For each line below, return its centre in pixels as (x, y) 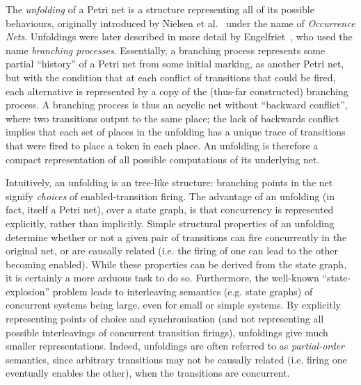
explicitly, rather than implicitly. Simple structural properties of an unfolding (170, 223)
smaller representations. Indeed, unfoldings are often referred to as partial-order (175, 346)
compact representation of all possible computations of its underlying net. (163, 159)
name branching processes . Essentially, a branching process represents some (166, 50)
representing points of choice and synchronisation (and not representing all (165, 319)
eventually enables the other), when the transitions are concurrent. (148, 373)
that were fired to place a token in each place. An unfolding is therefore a (162, 145)
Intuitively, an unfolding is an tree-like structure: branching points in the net (169, 182)
